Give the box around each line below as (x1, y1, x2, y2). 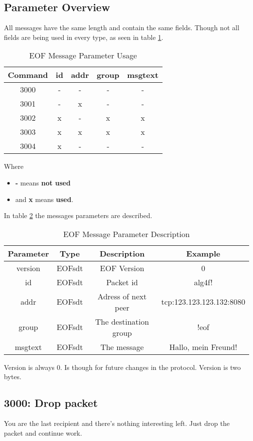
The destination (95, 315, 149, 327)
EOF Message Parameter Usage (29, 50, 137, 61)
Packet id (106, 276, 138, 288)
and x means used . (15, 194, 73, 204)
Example (186, 247, 220, 259)
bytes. (4, 371, 21, 382)
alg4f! (194, 276, 213, 288)
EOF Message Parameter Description (63, 228, 190, 239)
